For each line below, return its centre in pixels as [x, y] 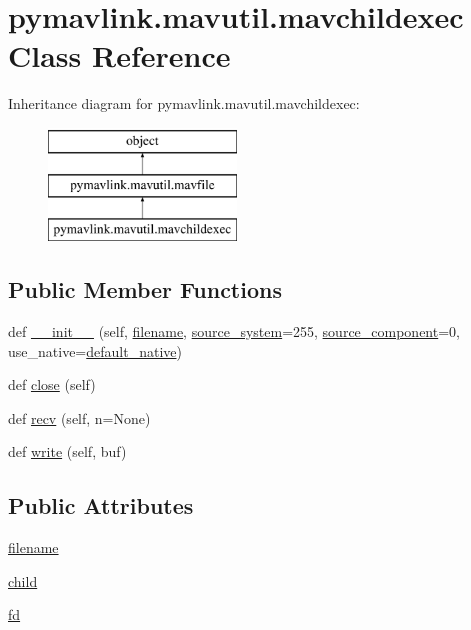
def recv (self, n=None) [79, 417]
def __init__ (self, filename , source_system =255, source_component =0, [234, 331]
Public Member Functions [145, 289]
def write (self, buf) [67, 451]
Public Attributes [101, 505]
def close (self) [52, 384]
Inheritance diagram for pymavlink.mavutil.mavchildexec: [184, 103]
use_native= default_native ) [95, 350]
